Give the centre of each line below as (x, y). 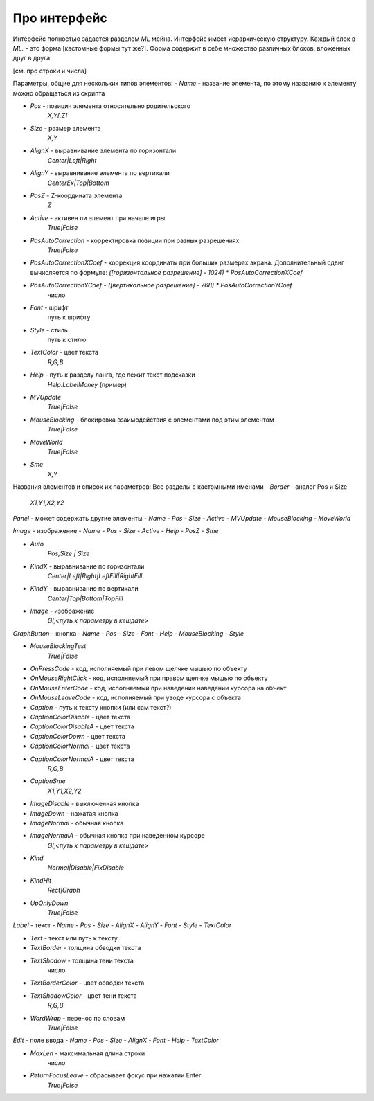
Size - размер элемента (65, 128)
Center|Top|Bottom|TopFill (86, 598)
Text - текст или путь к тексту (74, 938)
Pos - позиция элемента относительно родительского (110, 106)
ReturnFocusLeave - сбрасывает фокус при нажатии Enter (116, 1075)
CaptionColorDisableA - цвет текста (82, 726)
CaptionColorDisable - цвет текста (80, 717)
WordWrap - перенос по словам (78, 1018)
